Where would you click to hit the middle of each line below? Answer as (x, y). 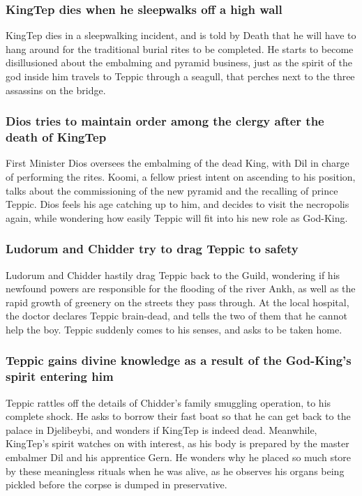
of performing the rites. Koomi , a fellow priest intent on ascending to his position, (181, 176)
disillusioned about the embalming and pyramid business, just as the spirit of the (179, 62)
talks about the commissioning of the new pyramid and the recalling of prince (172, 190)
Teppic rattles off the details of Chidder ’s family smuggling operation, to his (168, 402)
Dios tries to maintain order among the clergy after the (165, 121)
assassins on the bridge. (56, 90)
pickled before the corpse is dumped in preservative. (116, 484)
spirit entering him (60, 376)
